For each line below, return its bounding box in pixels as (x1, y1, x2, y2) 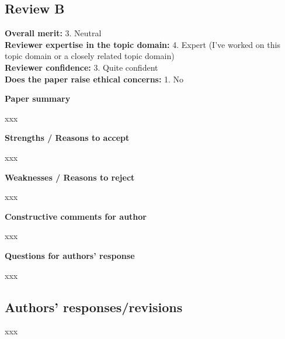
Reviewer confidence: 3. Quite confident (5, 61, 158, 73)
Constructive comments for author (5, 210, 147, 222)
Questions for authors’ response (5, 249, 135, 261)
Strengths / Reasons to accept (5, 132, 130, 144)
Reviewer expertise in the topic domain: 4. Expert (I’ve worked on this (5, 38, 280, 50)
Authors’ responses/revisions (5, 298, 183, 316)
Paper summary (5, 92, 71, 105)
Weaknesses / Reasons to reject (5, 171, 135, 183)
